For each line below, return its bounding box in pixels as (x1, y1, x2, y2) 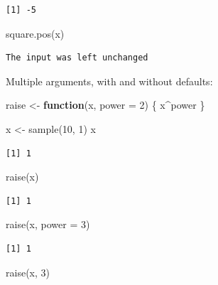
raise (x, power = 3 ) (6, 217, 90, 232)
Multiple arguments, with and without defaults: (6, 73, 213, 88)
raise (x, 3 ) (6, 264, 50, 279)
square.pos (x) (6, 26, 65, 41)
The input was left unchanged (6, 53, 148, 63)
